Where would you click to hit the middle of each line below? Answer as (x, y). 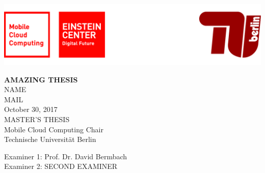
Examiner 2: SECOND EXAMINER (61, 166)
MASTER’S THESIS (37, 119)
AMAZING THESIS (41, 79)
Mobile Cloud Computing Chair (54, 129)
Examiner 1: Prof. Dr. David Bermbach (66, 156)
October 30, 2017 (31, 109)
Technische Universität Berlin (50, 139)
